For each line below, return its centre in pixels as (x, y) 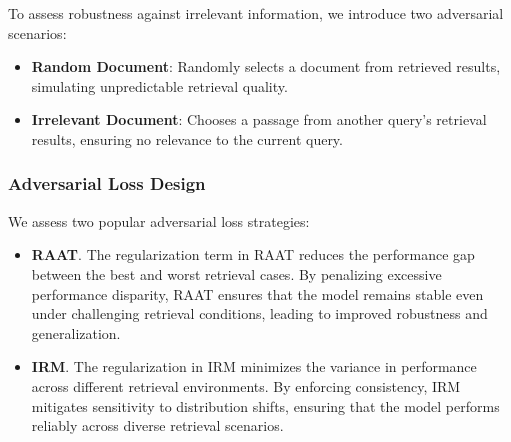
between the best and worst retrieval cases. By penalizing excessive (236, 273)
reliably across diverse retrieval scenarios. (157, 425)
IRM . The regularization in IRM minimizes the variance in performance (254, 366)
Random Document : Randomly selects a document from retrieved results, (266, 66)
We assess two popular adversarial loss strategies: (159, 220)
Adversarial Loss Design (107, 183)
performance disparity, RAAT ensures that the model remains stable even (257, 293)
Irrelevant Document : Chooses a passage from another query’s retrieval (259, 119)
